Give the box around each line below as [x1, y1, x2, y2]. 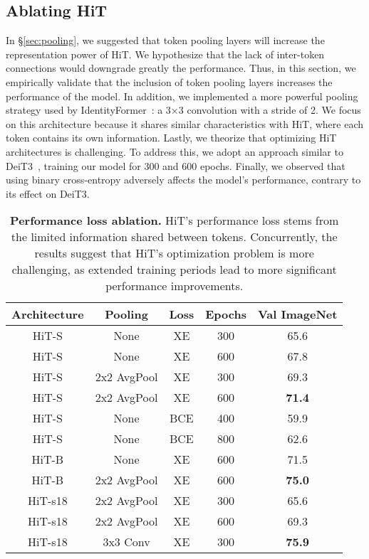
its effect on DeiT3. [6, 186, 90, 201]
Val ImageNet [257, 306, 338, 323]
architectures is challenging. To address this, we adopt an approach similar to [6, 144, 343, 159]
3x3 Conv [103, 533, 150, 550]
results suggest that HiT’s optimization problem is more [34, 245, 314, 262]
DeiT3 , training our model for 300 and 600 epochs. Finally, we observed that [6, 158, 345, 173]
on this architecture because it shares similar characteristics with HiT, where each [6, 116, 364, 131]
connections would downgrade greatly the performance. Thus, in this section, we [6, 60, 356, 75]
